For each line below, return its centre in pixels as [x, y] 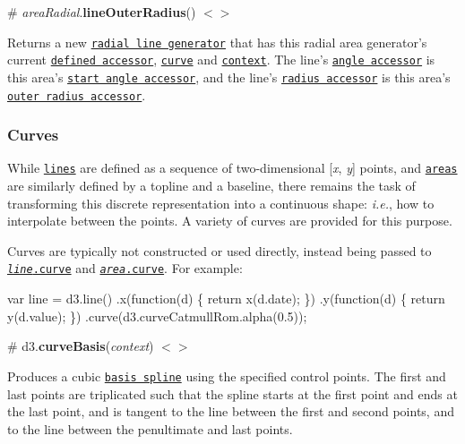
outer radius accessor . [77, 94]
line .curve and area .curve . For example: [125, 268]
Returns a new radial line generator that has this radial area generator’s [217, 42]
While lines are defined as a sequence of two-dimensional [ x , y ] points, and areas [232, 168]
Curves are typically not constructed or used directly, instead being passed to [220, 250]
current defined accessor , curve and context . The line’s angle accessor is [221, 60]
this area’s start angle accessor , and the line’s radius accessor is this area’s [229, 77]
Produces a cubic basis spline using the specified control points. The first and [227, 376]
